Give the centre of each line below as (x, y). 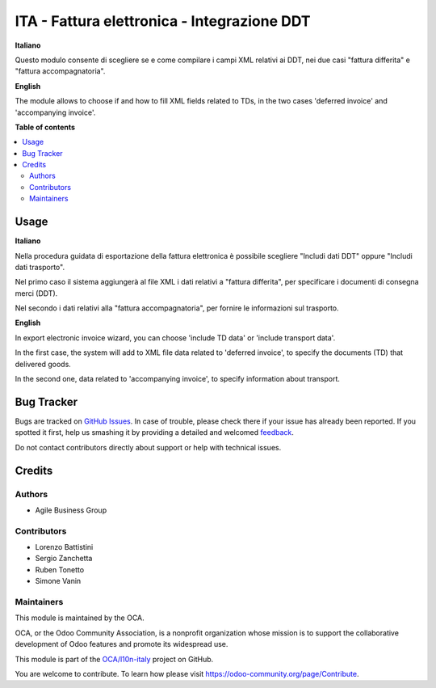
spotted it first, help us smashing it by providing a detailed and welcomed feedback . (155, 433)
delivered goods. (43, 364)
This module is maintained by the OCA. (80, 618)
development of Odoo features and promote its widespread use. (122, 644)
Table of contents (45, 127)
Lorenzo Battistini (64, 547)
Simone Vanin (58, 581)
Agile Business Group (71, 510)
